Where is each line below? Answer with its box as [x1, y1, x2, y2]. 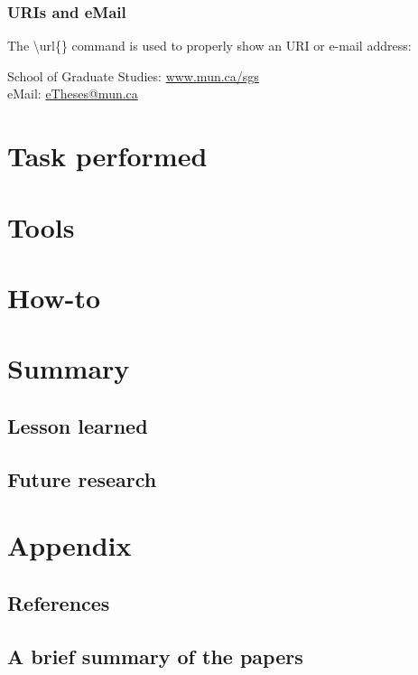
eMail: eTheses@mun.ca [7, 84, 138, 103]
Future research [7, 464, 157, 492]
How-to [7, 278, 101, 315]
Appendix [7, 527, 132, 564]
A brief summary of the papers [7, 642, 303, 670]
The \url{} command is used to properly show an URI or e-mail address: [7, 36, 412, 55]
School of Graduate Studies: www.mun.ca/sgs [7, 66, 259, 85]
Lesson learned [7, 411, 148, 439]
